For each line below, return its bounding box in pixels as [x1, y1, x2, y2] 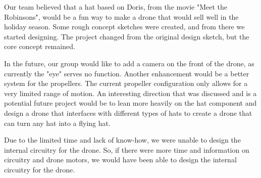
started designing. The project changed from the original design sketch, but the [4, 31, 249, 41]
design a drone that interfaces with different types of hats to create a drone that [4, 107, 252, 118]
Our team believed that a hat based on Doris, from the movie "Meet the [4, 2, 228, 12]
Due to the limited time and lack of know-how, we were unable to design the [4, 135, 241, 145]
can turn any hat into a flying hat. [4, 117, 111, 128]
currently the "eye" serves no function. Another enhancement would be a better [4, 68, 249, 78]
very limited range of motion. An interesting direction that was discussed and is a [4, 87, 257, 98]
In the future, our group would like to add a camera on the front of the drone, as [4, 58, 254, 68]
